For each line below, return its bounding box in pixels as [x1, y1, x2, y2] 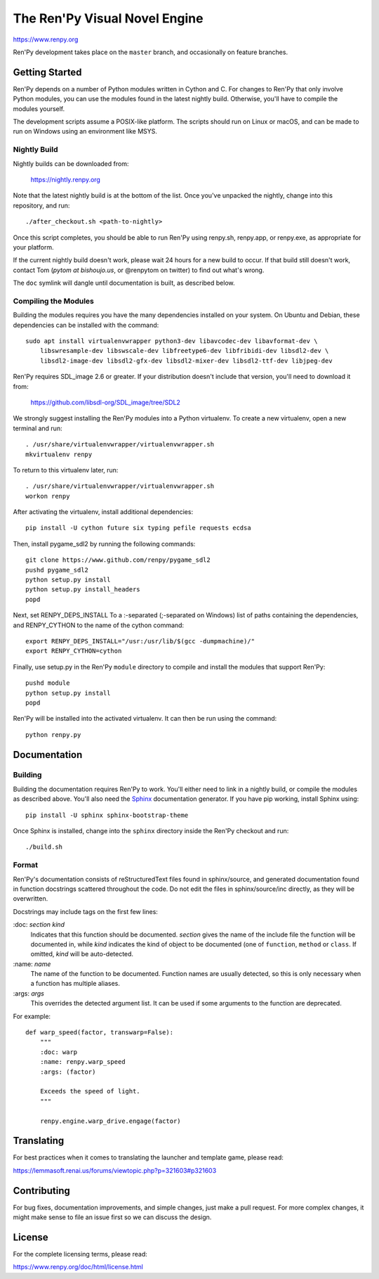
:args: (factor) [39, 1067, 96, 1076]
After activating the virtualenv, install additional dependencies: [13, 508, 193, 516]
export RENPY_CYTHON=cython [25, 647, 122, 655]
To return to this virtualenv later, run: [13, 465, 119, 474]
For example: [13, 1012, 51, 1020]
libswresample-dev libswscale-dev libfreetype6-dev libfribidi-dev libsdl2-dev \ [39, 347, 329, 355]
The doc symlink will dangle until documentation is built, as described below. [13, 278, 235, 288]
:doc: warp [39, 1048, 78, 1056]
